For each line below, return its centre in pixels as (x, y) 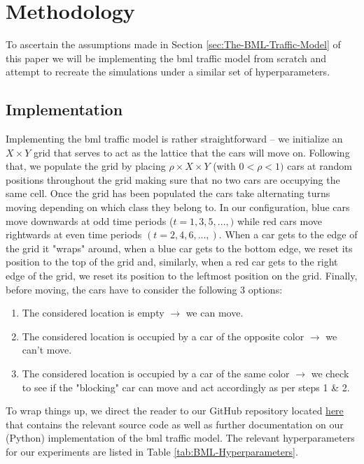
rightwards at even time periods (74, 234)
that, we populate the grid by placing (86, 166)
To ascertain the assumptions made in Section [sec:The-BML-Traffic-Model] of (173, 44)
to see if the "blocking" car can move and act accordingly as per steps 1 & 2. (186, 387)
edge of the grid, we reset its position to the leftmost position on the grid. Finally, (182, 276)
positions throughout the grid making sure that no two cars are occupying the (173, 179)
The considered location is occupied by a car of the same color (156, 374)
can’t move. (47, 350)
